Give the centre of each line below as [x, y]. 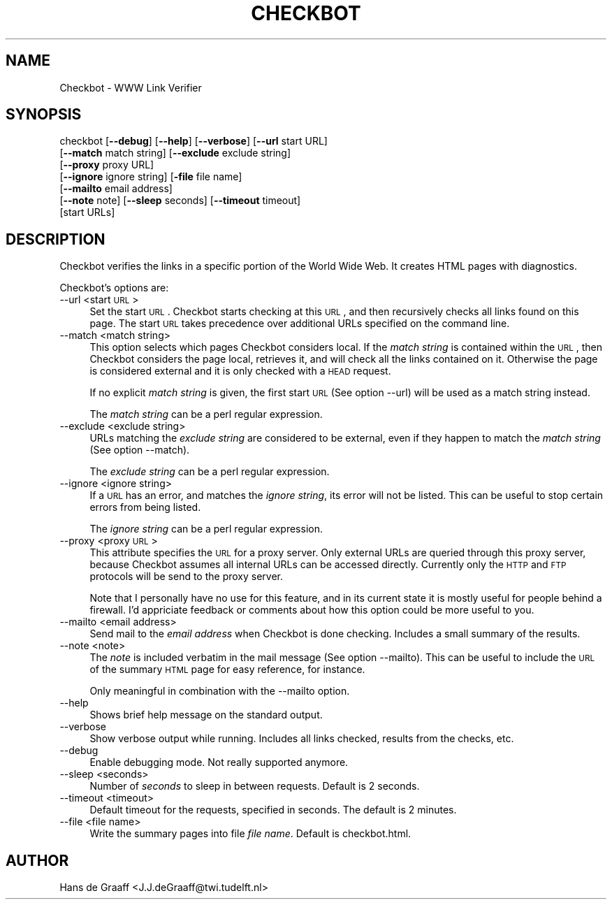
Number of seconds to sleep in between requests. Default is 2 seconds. [255, 786]
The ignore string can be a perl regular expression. [206, 529]
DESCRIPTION [56, 239]
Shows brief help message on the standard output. [206, 715]
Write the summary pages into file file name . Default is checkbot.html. [250, 834]
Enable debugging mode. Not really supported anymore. [219, 762]
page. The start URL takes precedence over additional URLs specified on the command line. [300, 324]
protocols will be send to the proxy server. [187, 577]
